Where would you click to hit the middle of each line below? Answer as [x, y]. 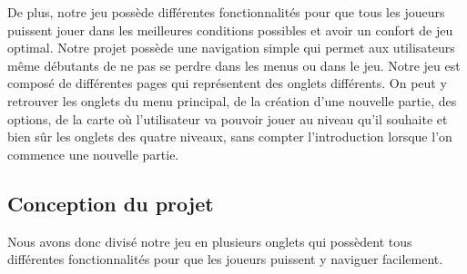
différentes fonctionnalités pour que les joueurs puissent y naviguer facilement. [225, 259]
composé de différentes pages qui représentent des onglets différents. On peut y [227, 83]
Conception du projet [111, 203]
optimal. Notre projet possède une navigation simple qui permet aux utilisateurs [231, 48]
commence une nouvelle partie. [93, 154]
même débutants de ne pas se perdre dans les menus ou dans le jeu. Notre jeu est [234, 65]
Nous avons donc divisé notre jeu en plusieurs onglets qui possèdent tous [210, 241]
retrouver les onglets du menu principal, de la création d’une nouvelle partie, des [232, 100]
